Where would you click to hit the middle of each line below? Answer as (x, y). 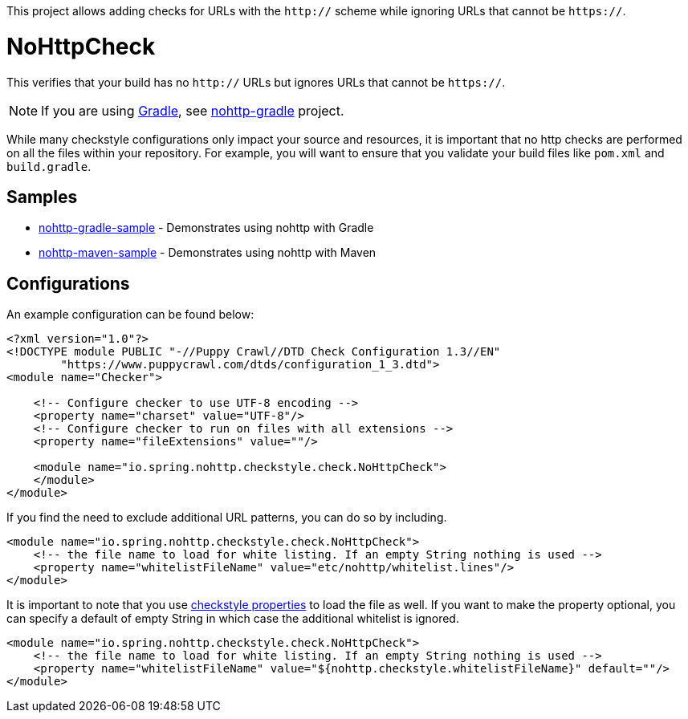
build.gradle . (49, 166)
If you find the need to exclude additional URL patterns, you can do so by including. (227, 518)
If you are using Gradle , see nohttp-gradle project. (193, 110)
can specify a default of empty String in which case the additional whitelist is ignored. (233, 619)
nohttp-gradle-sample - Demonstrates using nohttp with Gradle (206, 228)
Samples (42, 197)
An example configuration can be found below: (130, 315)
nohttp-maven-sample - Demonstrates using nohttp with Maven (208, 253)
